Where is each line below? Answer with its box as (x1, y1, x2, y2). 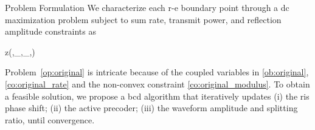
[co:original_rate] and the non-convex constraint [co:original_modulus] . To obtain (5, 77, 310, 90)
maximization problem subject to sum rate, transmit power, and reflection (5, 13, 282, 26)
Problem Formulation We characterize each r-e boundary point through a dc (5, 1, 289, 13)
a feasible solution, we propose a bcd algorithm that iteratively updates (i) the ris (5, 89, 310, 102)
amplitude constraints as (5, 25, 96, 38)
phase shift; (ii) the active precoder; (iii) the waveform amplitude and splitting (5, 101, 298, 114)
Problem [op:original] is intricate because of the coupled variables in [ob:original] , (5, 66, 309, 78)
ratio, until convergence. (5, 113, 95, 126)
